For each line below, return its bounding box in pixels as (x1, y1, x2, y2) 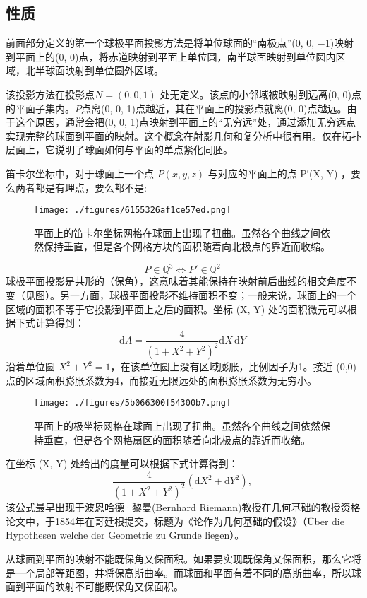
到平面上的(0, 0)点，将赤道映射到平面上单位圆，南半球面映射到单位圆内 (6, 49, 336, 64)
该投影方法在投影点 (6, 86, 95, 101)
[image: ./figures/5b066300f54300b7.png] (34, 398, 231, 409)
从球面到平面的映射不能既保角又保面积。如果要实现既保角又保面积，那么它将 (6, 551, 361, 566)
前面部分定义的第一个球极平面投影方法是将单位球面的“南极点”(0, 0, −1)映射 (6, 35, 354, 50)
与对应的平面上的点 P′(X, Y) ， (207, 165, 351, 180)
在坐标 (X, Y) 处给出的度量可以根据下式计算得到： (6, 456, 239, 471)
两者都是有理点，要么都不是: (15, 180, 147, 194)
